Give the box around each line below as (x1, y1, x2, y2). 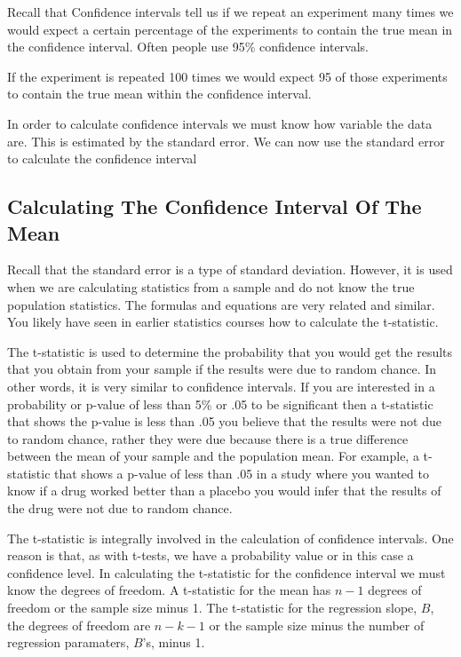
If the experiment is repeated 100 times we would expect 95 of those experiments (7, 67, 448, 85)
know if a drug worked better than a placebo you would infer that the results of (7, 481, 441, 500)
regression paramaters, (7, 633, 130, 652)
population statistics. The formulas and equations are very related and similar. (7, 295, 435, 313)
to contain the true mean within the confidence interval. (7, 84, 312, 103)
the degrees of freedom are (7, 615, 151, 634)
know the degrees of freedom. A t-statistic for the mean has (7, 581, 331, 599)
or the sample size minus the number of (209, 615, 425, 634)
